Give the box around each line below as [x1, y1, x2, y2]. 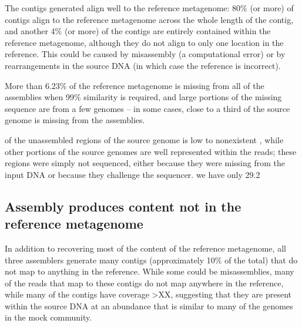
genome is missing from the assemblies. [5, 114, 145, 126]
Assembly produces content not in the [5, 197, 241, 215]
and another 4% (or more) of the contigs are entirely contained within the [5, 25, 271, 37]
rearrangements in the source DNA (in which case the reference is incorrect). [5, 59, 281, 71]
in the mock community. [5, 311, 92, 323]
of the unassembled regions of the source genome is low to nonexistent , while [5, 133, 284, 146]
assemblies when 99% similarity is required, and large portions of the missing [5, 91, 282, 103]
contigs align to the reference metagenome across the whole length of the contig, [5, 13, 294, 25]
